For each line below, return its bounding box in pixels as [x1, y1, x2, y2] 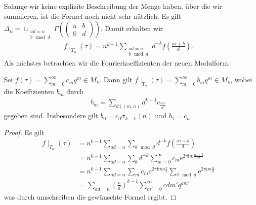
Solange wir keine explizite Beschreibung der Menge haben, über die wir [4, 1, 222, 11]
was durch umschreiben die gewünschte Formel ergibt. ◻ [4, 191, 176, 202]
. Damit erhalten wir [100, 23, 163, 34]
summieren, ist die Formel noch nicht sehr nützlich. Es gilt [4, 10, 181, 21]
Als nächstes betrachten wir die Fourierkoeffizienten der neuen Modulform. [4, 58, 230, 68]
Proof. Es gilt [4, 127, 44, 137]
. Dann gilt [99, 74, 132, 85]
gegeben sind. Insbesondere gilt [4, 110, 98, 121]
